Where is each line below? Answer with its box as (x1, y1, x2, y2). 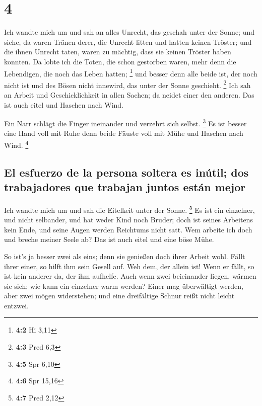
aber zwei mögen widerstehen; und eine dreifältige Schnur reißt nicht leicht (4, 290, 235, 301)
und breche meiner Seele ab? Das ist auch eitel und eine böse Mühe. (4, 234, 214, 245)
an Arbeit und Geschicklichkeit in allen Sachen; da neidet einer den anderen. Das (4, 90, 254, 100)
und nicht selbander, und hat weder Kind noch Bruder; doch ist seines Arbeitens (4, 214, 253, 225)
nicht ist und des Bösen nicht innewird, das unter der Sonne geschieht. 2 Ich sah (4, 78, 251, 90)
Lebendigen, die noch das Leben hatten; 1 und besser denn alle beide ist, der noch (4, 66, 257, 78)
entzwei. (4, 300, 29, 310)
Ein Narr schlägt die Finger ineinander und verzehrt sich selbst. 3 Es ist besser (4, 117, 247, 128)
